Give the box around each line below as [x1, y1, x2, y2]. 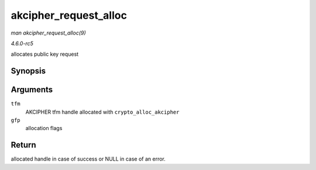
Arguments [11, 85, 53, 95]
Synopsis [11, 66, 46, 76]
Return [11, 140, 36, 150]
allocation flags [25, 125, 63, 132]
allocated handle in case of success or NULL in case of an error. [11, 155, 166, 162]
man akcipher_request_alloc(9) [11, 29, 86, 36]
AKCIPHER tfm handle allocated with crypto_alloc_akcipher [25, 108, 180, 115]
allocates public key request [11, 50, 79, 58]
